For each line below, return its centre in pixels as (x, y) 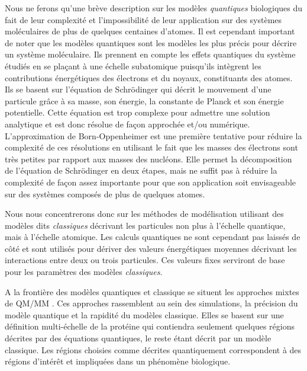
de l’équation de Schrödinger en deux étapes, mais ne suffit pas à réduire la (141, 170)
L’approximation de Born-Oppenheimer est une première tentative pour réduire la (153, 135)
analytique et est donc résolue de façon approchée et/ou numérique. (127, 124)
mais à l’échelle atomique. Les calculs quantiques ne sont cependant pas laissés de (153, 237)
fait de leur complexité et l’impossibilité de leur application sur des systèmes (143, 19)
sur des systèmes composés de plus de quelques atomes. (105, 194)
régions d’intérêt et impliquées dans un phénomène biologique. (118, 361)
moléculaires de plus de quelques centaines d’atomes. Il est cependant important (150, 31)
